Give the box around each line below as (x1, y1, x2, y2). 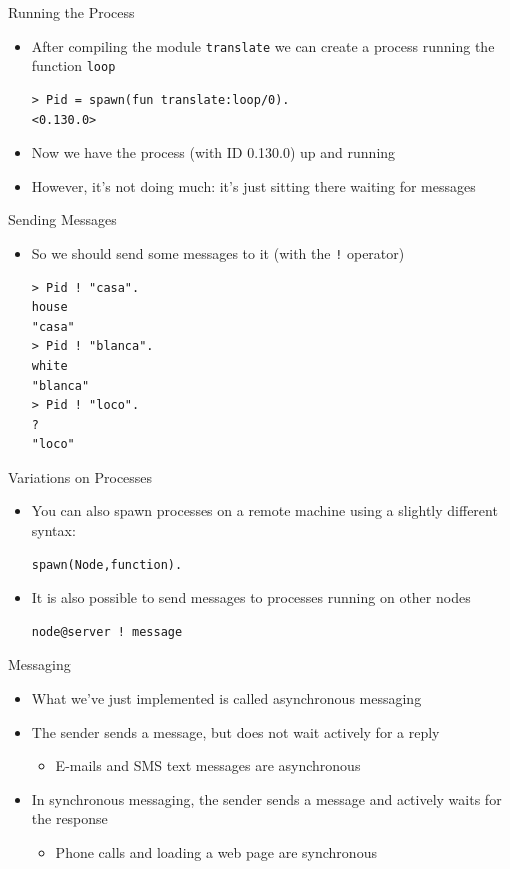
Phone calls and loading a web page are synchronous (55, 842, 377, 862)
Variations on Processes (8, 466, 153, 487)
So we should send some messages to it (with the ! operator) (31, 242, 405, 263)
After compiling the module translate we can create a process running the (31, 35, 495, 56)
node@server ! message (31, 624, 183, 639)
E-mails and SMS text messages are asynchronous (55, 755, 361, 776)
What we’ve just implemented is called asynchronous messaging (31, 688, 422, 709)
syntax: (31, 520, 76, 541)
